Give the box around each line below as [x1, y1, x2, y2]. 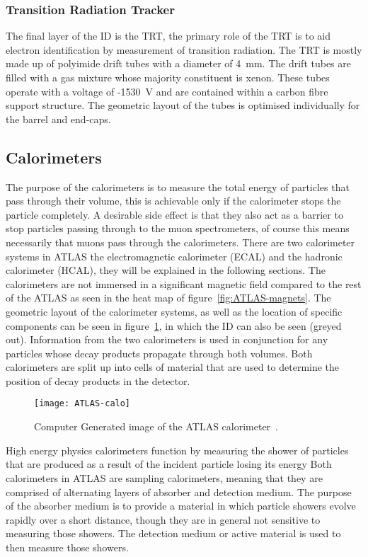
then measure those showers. [6, 539, 129, 554]
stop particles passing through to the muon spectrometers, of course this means [6, 221, 350, 236]
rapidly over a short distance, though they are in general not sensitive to [6, 512, 321, 527]
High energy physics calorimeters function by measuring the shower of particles [6, 442, 349, 457]
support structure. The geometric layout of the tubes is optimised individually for [6, 98, 360, 113]
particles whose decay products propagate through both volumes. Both [6, 345, 313, 360]
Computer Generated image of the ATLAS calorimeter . [34, 419, 279, 434]
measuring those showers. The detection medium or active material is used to [6, 526, 341, 541]
